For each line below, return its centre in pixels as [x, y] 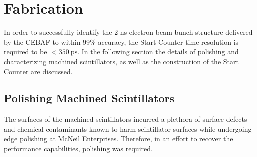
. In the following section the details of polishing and [158, 52]
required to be [26, 52]
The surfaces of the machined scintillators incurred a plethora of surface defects [126, 119]
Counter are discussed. [38, 71]
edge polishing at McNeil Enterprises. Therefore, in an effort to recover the [119, 139]
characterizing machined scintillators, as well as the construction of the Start [121, 61]
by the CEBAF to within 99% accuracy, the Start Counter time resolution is [121, 42]
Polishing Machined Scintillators [89, 98]
